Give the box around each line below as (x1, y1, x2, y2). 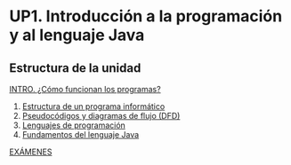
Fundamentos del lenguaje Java (21, 130, 140, 139)
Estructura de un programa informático (21, 101, 166, 112)
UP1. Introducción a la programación (9, 6, 283, 27)
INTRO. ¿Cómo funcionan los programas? (9, 84, 162, 94)
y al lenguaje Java (9, 25, 145, 45)
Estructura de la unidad (9, 60, 141, 75)
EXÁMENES (9, 146, 53, 157)
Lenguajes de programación (21, 120, 126, 130)
